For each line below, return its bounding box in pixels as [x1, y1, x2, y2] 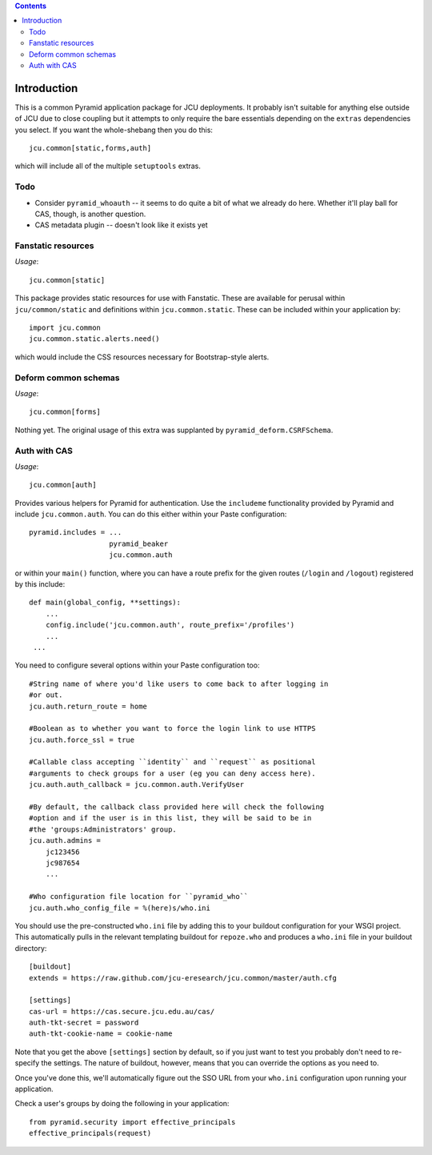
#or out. [29, 691, 63, 700]
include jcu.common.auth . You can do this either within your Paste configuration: [14, 509, 287, 519]
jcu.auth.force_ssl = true [29, 735, 135, 744]
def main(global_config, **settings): [29, 598, 182, 608]
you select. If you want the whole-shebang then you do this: [14, 125, 214, 134]
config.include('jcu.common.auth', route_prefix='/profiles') [45, 620, 295, 630]
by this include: [14, 580, 66, 589]
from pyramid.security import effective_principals [29, 1117, 236, 1126]
